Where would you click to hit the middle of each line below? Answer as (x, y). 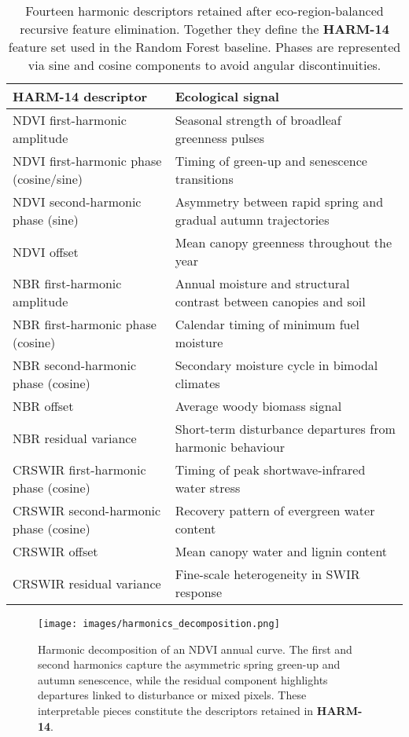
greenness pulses (219, 138)
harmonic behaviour (230, 447)
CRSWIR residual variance (87, 583)
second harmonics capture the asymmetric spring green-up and (189, 664)
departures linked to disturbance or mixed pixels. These (172, 695)
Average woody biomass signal (258, 406)
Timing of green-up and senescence (271, 161)
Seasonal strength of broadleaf (258, 120)
